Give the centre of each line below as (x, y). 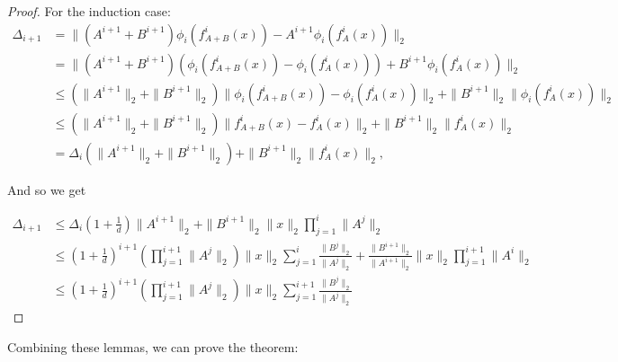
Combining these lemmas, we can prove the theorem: (153, 346)
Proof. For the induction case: (89, 11)
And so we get (47, 189)
